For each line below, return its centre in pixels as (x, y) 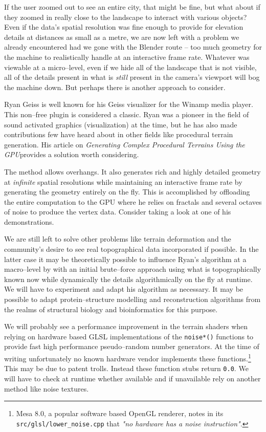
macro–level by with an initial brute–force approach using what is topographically (133, 269)
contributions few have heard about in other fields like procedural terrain (119, 134)
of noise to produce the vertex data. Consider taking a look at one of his (118, 212)
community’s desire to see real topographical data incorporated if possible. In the (131, 249)
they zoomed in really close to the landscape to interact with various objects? (126, 17)
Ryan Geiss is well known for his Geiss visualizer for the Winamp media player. (129, 104)
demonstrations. (29, 221)
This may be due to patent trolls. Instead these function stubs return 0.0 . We (126, 368)
